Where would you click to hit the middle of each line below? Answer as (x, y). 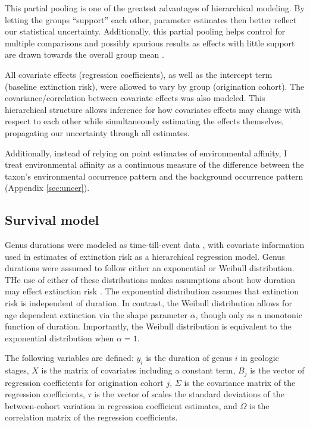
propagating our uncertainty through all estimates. (97, 132)
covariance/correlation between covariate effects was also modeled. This (135, 98)
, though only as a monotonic (249, 314)
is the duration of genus (189, 358)
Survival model (52, 220)
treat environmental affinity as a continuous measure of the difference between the (154, 164)
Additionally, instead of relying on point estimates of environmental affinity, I (146, 153)
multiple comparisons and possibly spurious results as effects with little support (150, 43)
